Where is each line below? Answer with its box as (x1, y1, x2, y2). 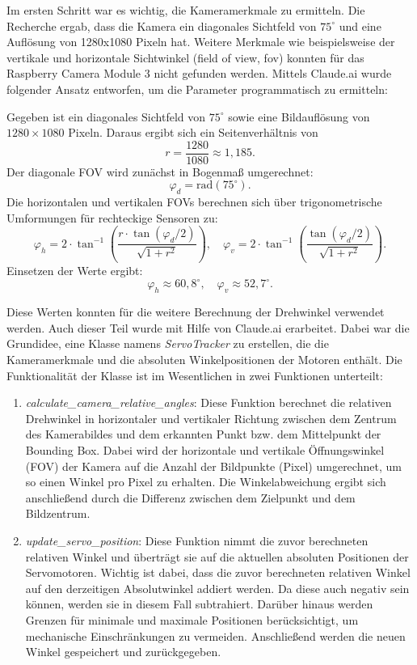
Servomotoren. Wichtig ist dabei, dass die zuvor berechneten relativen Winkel (25, 564, 411, 581)
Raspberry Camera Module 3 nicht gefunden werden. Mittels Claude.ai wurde (6, 65, 392, 82)
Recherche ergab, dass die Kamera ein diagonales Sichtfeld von (6, 17, 317, 34)
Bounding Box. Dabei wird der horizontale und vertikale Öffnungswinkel (25, 441, 385, 458)
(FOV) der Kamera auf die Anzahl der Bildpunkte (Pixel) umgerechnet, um (25, 457, 402, 474)
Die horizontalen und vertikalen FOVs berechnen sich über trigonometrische (6, 193, 382, 210)
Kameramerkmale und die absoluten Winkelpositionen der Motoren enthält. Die (6, 351, 402, 367)
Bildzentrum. (25, 505, 91, 522)
